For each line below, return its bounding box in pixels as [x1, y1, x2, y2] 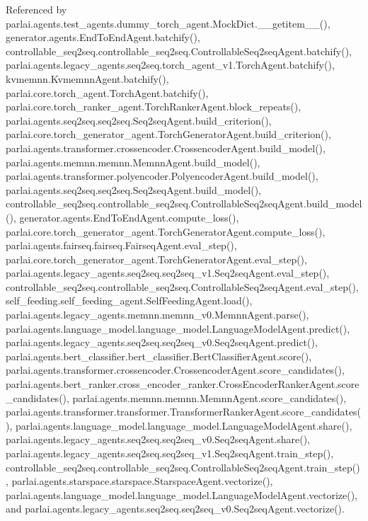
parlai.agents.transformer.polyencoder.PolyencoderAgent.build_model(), [6, 168, 318, 183]
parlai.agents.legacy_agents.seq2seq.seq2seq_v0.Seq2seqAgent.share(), [6, 432, 311, 447]
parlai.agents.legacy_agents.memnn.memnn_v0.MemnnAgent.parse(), [6, 307, 309, 322]
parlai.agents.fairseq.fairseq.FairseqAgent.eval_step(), [6, 238, 237, 253]
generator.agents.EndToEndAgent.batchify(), [6, 30, 200, 45]
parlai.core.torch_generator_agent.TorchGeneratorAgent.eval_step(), [6, 251, 307, 266]
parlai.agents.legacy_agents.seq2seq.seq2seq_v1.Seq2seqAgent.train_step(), [6, 446, 334, 460]
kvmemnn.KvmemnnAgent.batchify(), [6, 71, 169, 86]
